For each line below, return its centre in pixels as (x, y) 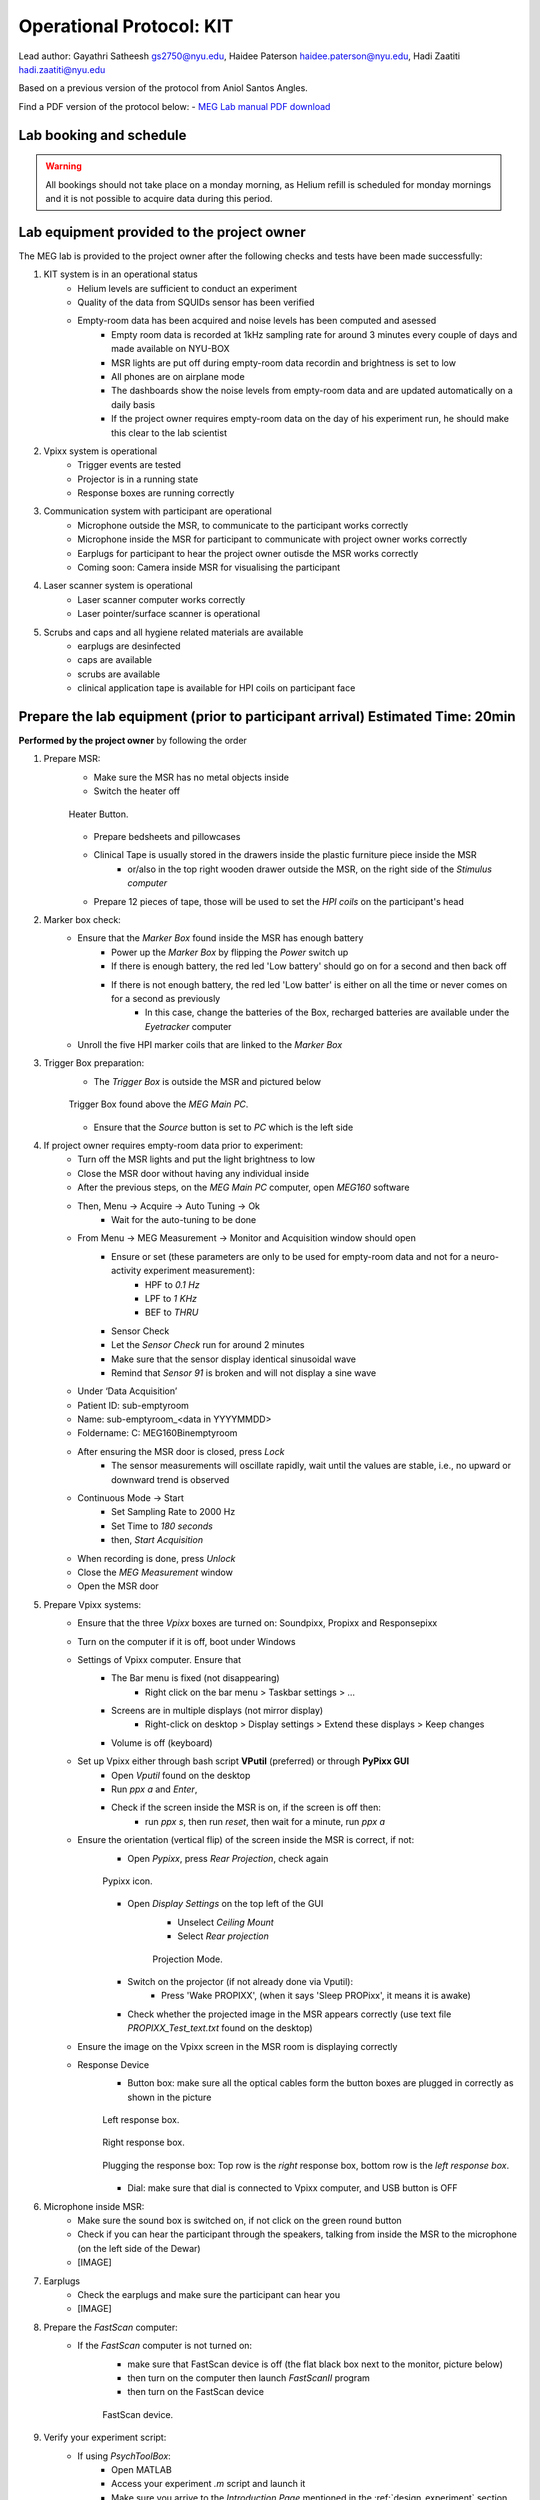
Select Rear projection (223, 1936)
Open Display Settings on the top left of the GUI (225, 1904)
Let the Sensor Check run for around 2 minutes (208, 1345)
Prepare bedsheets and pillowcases (167, 836)
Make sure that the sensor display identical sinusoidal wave (234, 1359)
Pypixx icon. (128, 1881)
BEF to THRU (172, 1312)
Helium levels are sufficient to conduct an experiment (187, 288)
